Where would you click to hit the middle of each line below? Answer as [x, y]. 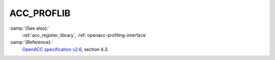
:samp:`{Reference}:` [31, 42]
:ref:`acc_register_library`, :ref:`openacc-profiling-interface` [85, 35]
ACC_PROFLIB [40, 13]
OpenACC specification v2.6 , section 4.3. [65, 49]
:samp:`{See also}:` [30, 28]
